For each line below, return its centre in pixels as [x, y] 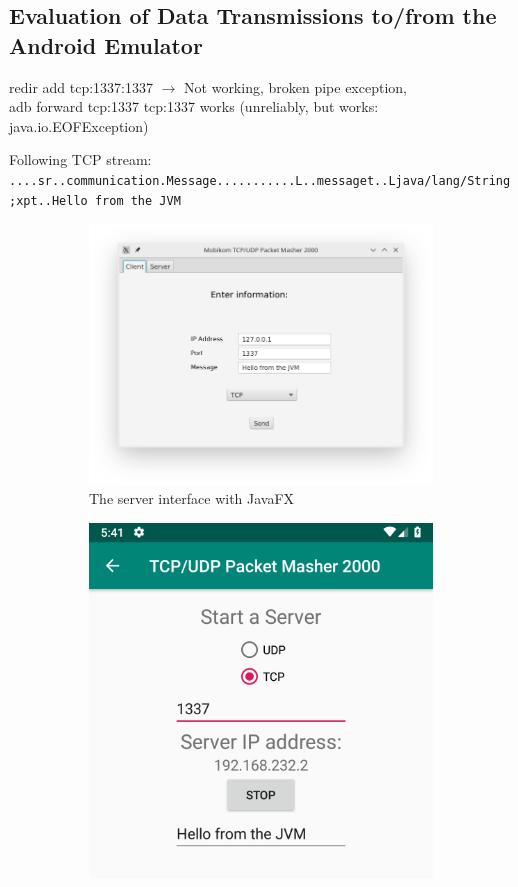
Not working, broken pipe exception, [295, 86]
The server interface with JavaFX [192, 498]
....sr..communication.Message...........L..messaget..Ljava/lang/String [260, 180]
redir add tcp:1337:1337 [81, 86]
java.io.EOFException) [79, 125]
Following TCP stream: [80, 159]
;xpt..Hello [48, 200]
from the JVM [137, 200]
